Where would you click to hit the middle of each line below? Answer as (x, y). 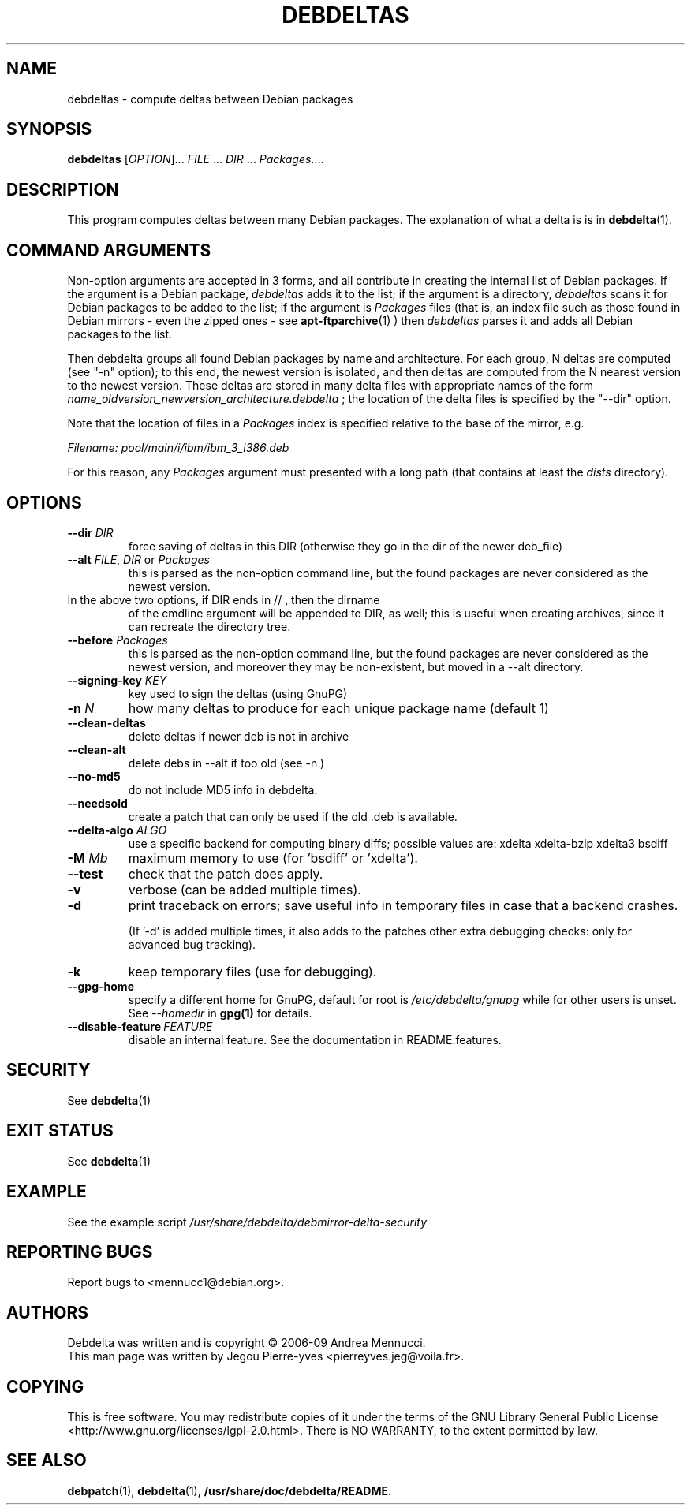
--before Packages (118, 640)
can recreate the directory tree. (209, 626)
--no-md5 (94, 776)
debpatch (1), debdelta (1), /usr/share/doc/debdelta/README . (230, 1490)
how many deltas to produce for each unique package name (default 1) (338, 708)
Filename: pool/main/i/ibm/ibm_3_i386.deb (178, 448)
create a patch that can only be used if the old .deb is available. (293, 816)
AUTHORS (48, 1312)
